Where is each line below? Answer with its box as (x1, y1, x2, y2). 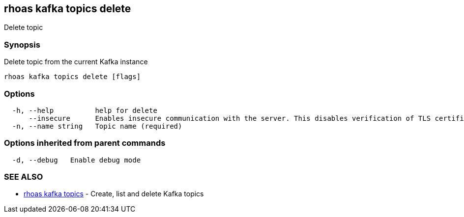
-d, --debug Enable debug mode (12, 156, 141, 164)
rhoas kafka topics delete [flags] (4, 73, 141, 81)
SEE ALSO (4, 172, 43, 182)
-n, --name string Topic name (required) (12, 122, 182, 130)
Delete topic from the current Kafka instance (4, 57, 148, 66)
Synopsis (4, 39, 40, 50)
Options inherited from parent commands (4, 138, 166, 148)
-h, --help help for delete (12, 106, 157, 114)
